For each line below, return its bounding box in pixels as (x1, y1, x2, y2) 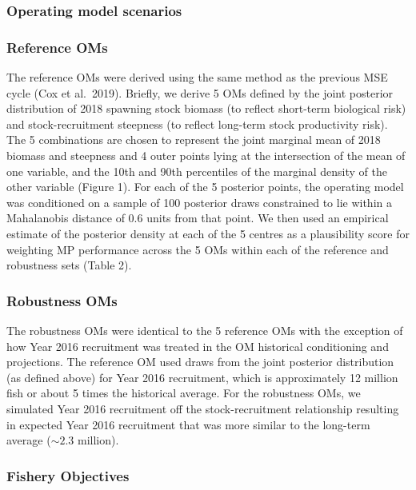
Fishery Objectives (6, 465, 130, 485)
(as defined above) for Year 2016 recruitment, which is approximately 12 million (6, 368, 398, 385)
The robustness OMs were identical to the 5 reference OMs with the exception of (6, 322, 403, 338)
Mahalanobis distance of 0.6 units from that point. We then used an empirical (6, 209, 389, 226)
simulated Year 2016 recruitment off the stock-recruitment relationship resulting (6, 400, 399, 416)
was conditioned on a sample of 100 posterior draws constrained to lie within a (6, 193, 392, 210)
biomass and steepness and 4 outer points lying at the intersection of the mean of (6, 147, 406, 164)
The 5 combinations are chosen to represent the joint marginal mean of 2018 (6, 131, 381, 148)
